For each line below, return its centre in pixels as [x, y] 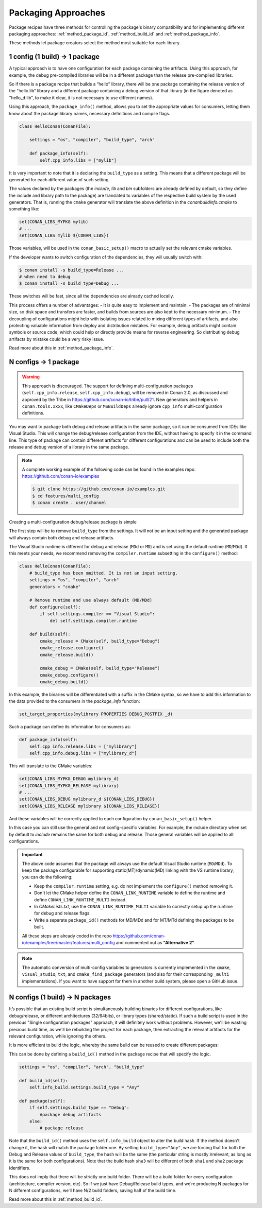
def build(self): [50, 634]
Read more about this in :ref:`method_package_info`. [61, 348]
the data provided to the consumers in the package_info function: [74, 701]
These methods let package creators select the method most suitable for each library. [95, 43]
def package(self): [42, 1101]
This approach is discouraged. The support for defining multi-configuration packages [108, 386]
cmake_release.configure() [72, 648]
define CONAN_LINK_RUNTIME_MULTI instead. [81, 899]
